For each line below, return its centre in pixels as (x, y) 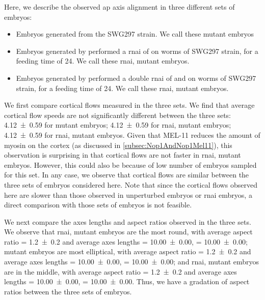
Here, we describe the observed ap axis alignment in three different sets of (120, 7)
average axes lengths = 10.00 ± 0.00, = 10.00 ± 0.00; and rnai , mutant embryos (132, 262)
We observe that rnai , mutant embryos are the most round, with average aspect (128, 232)
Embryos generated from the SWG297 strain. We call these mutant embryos (135, 34)
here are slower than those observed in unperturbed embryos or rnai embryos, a (128, 194)
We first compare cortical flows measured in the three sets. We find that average (129, 105)
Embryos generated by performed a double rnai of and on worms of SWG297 (136, 78)
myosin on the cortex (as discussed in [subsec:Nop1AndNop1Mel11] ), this (118, 145)
